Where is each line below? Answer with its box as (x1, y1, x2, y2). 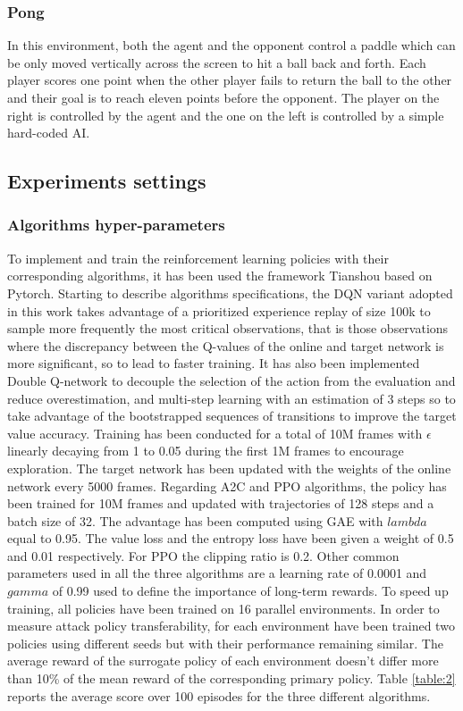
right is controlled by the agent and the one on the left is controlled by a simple (7, 105, 444, 124)
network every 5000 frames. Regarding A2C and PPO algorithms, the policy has (7, 476, 447, 495)
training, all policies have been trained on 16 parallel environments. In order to (7, 598, 440, 617)
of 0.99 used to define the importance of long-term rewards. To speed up (52, 581, 449, 600)
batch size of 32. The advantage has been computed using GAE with (7, 511, 383, 530)
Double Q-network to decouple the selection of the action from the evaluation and (7, 371, 456, 389)
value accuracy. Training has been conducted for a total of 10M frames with (7, 423, 423, 442)
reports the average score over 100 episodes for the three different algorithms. (7, 686, 431, 705)
